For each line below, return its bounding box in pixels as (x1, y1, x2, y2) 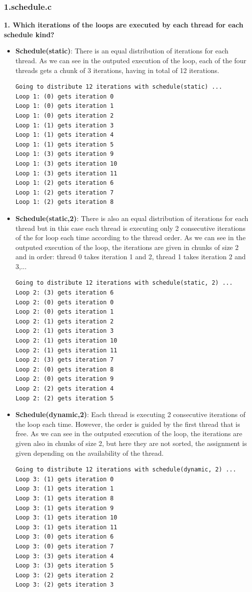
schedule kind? (4, 29, 54, 39)
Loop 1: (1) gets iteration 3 (15, 122, 114, 129)
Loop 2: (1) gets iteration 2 (15, 318, 114, 325)
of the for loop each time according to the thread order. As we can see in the (15, 232, 246, 243)
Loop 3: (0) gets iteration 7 (15, 543, 114, 550)
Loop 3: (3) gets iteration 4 (15, 552, 114, 560)
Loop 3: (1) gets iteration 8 (15, 494, 114, 502)
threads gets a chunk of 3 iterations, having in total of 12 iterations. (15, 65, 219, 75)
